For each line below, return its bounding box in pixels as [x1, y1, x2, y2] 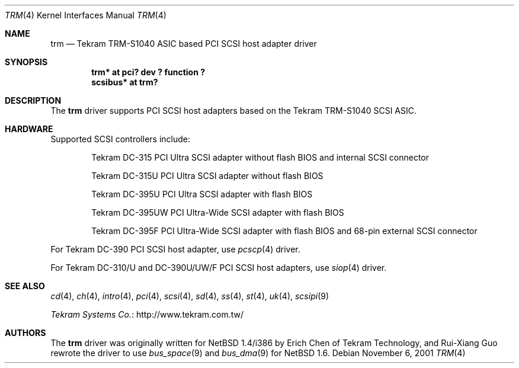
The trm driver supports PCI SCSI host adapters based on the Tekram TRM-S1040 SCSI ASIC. [50, 105, 417, 116]
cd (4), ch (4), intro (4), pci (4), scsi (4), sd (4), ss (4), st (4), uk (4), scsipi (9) [50, 291, 329, 301]
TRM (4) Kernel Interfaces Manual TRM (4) [5, 10, 166, 20]
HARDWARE [5, 124, 53, 134]
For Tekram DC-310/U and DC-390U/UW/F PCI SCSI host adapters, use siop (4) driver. [50, 263, 387, 273]
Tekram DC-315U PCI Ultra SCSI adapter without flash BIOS [91, 171, 323, 181]
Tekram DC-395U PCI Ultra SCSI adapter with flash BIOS [91, 189, 313, 199]
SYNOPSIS [5, 57, 48, 67]
